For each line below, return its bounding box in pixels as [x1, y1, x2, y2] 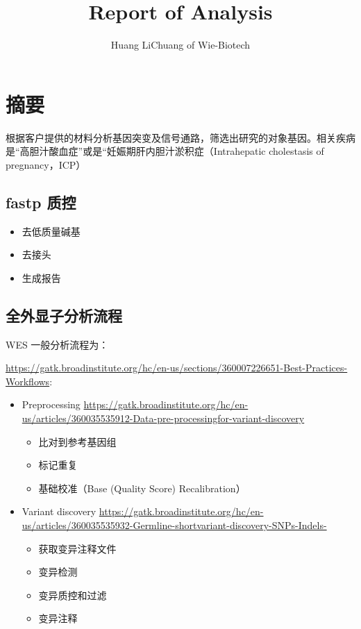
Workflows [6, 374, 50, 388]
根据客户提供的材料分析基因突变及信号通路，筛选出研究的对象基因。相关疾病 [6, 130, 355, 144]
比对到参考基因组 [38, 434, 117, 448]
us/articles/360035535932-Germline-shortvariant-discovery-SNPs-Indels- [22, 517, 327, 532]
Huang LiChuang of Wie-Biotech [110, 37, 251, 52]
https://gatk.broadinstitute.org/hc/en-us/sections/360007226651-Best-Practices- [6, 360, 348, 375]
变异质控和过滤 [38, 587, 107, 602]
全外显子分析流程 [6, 304, 122, 326]
